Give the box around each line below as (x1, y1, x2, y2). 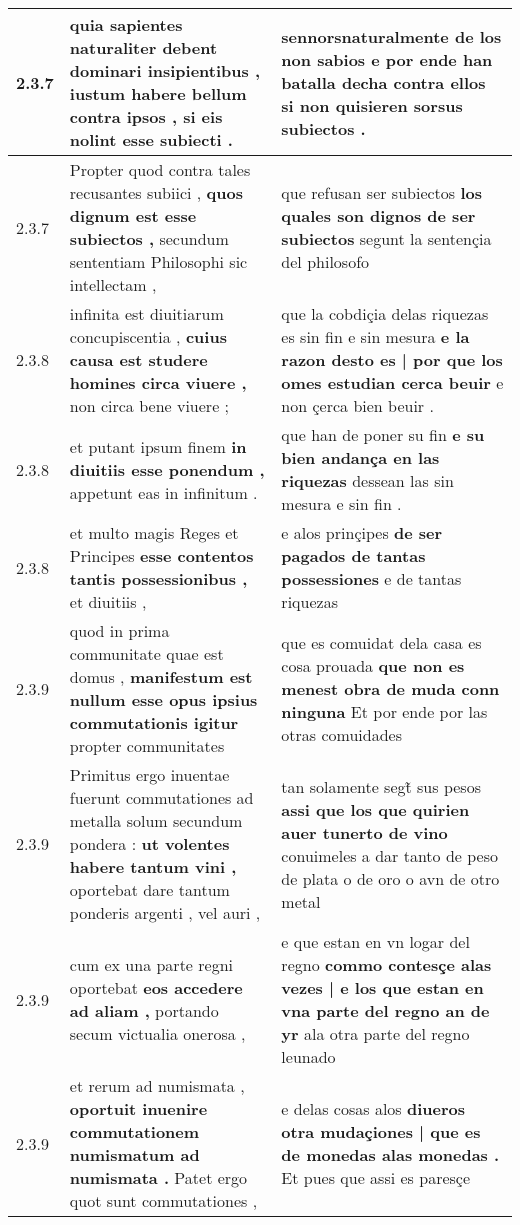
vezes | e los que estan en (281, 976, 484, 999)
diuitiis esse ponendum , (69, 457, 265, 481)
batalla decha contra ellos (281, 70, 486, 94)
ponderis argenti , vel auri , (69, 901, 261, 924)
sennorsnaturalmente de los (281, 24, 502, 48)
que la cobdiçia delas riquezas (281, 302, 489, 325)
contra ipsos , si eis (69, 105, 223, 128)
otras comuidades (281, 722, 403, 746)
